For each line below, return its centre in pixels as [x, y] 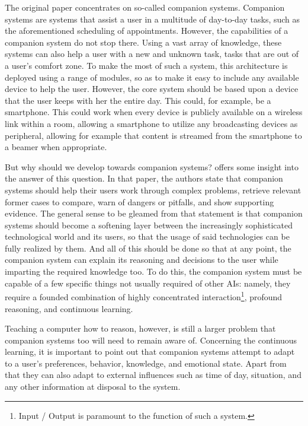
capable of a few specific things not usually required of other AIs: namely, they [148, 283]
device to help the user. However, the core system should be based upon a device [152, 89]
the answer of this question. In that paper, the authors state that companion [144, 178]
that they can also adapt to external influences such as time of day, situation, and [153, 375]
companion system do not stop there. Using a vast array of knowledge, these [143, 42]
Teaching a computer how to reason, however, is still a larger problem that [140, 328]
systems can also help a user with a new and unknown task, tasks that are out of [152, 54]
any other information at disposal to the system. [93, 387]
